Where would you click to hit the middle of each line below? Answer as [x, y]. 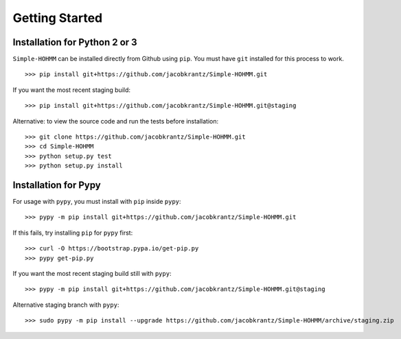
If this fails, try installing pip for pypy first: [73, 233]
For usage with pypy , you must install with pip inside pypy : [97, 202]
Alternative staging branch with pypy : [66, 305]
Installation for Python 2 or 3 [75, 42]
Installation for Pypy [57, 185]
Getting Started [58, 18]
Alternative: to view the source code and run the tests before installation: [116, 121]
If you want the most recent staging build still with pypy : [92, 274]
